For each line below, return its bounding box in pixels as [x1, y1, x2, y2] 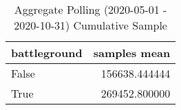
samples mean [93, 45, 171, 60]
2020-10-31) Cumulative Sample [14, 17, 167, 33]
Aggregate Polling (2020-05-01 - [14, 1, 167, 17]
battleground [11, 45, 83, 60]
